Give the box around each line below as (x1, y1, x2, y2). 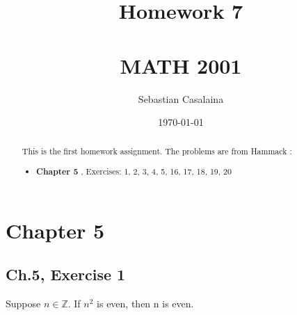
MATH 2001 (120, 51, 242, 79)
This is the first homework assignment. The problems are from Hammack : (22, 145, 292, 157)
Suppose (6, 296, 41, 311)
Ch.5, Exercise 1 (6, 264, 126, 285)
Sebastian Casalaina (138, 91, 224, 106)
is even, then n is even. (97, 296, 194, 311)
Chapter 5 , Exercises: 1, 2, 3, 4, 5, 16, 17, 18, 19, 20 (36, 165, 232, 178)
